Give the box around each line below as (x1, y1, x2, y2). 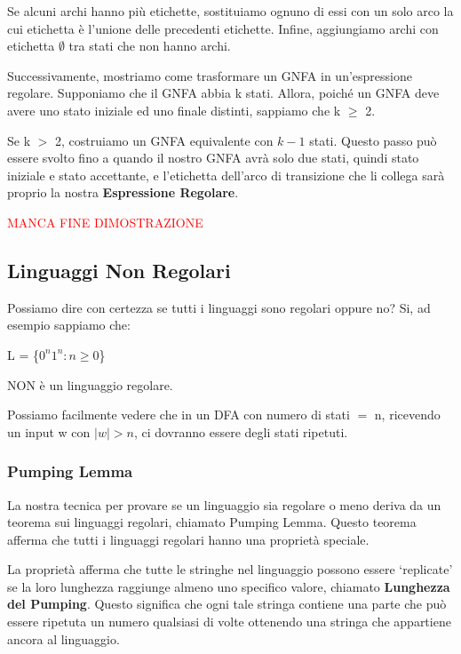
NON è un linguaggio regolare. (7, 375, 173, 394)
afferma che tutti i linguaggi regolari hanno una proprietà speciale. (7, 530, 370, 548)
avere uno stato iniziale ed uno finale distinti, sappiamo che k (7, 100, 341, 119)
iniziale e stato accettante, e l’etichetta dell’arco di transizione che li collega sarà (7, 165, 445, 184)
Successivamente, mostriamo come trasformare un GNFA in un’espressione (7, 66, 412, 84)
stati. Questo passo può (309, 131, 437, 149)
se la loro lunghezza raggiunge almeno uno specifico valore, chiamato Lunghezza (7, 577, 450, 595)
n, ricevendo (374, 405, 441, 424)
